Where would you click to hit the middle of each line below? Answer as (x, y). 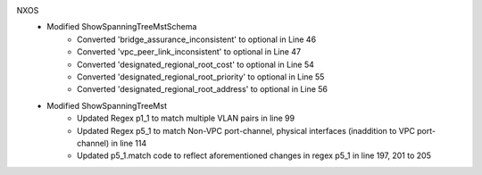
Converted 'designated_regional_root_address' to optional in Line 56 (203, 89)
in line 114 (129, 143)
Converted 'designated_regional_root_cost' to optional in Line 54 (195, 64)
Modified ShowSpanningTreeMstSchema (122, 27)
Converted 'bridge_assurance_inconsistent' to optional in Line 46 (197, 39)
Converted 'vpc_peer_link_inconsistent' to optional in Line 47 (189, 52)
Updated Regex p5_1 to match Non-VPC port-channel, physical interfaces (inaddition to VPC (246, 130)
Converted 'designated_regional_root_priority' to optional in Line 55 (201, 77)
